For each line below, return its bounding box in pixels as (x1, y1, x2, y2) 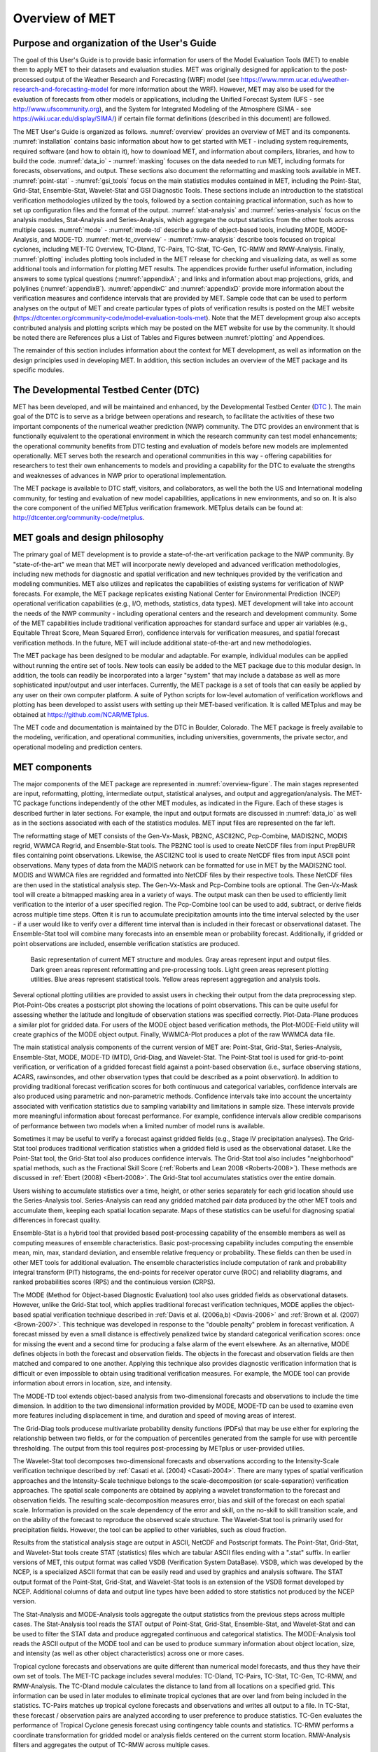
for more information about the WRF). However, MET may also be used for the (109, 85, 335, 94)
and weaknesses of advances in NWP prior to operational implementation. (13, 471, 227, 479)
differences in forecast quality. (13, 1216, 101, 1224)
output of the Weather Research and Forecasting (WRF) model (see (45, 75, 239, 83)
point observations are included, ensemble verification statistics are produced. (13, 939, 240, 947)
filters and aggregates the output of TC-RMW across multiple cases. (13, 1740, 210, 1748)
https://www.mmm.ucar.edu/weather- (240, 75, 350, 83)
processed (13, 75, 44, 83)
